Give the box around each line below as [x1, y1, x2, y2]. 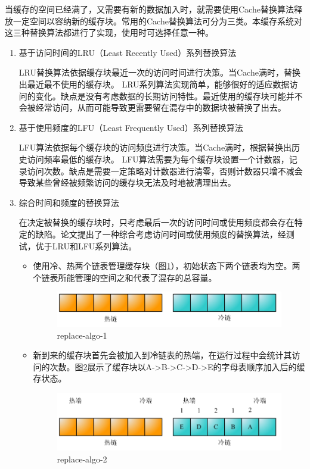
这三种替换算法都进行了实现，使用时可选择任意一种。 [5, 26, 213, 39]
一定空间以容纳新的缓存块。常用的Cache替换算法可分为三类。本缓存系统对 [13, 14, 302, 27]
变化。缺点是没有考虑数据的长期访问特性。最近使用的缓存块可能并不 [35, 89, 303, 102]
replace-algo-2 [57, 452, 107, 465]
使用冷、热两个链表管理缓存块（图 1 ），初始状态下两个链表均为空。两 [33, 259, 300, 272]
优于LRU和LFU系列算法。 [35, 239, 137, 252]
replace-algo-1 [57, 329, 107, 341]
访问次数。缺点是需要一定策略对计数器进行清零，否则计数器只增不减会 [27, 164, 303, 177]
